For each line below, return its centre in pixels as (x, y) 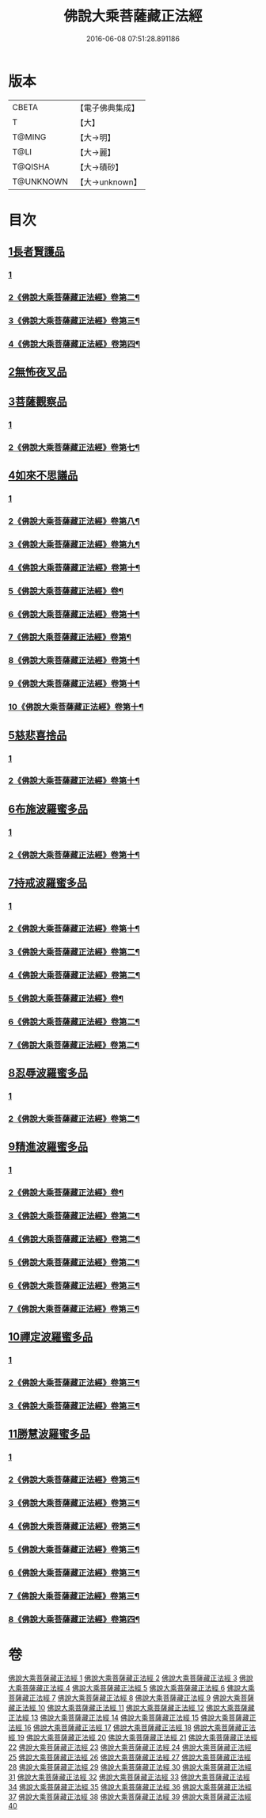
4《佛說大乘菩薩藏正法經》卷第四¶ (74, 344)
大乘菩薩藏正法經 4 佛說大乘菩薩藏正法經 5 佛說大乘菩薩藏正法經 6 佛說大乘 (131, 1688)
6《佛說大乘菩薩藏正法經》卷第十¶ (74, 614)
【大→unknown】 (108, 181)
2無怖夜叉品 (38, 372)
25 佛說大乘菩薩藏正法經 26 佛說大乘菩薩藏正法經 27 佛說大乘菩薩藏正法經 (130, 1757)
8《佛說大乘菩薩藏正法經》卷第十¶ (74, 661)
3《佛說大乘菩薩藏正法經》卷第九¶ (74, 544)
